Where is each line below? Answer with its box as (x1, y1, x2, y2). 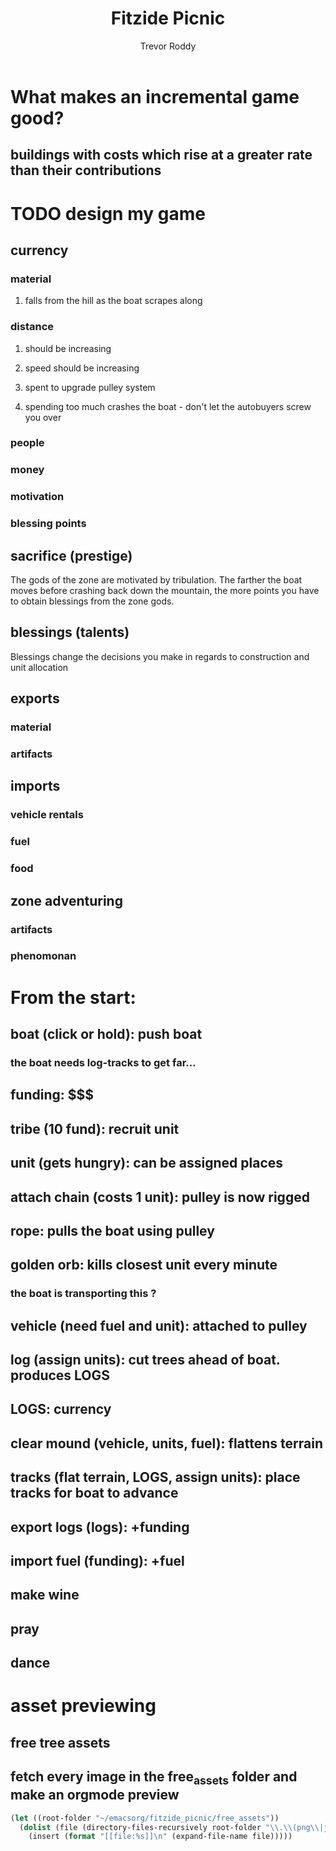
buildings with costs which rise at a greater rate (10, 147, 313, 164)
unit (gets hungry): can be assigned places (10, 1155, 284, 1172)
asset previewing (10, 1695, 157, 1717)
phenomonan (10, 949, 77, 963)
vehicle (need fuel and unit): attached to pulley (10, 1317, 308, 1334)
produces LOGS (10, 1367, 111, 1384)
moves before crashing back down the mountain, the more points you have (10, 585, 320, 596)
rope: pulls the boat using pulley (10, 1222, 215, 1239)
